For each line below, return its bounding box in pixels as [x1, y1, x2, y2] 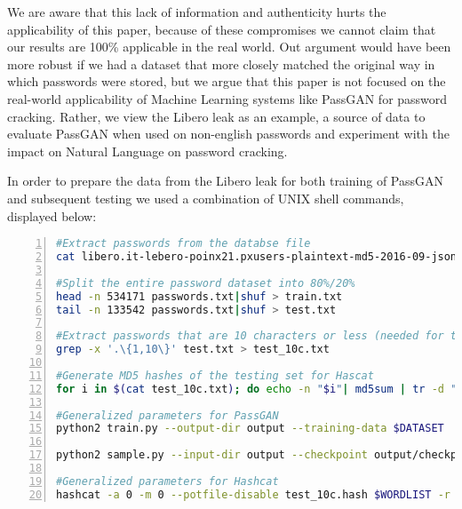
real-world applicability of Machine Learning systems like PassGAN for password [7, 89, 448, 107]
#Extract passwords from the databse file [56, 237, 311, 251]
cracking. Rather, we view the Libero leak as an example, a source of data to [7, 107, 426, 125]
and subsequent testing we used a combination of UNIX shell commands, [7, 188, 404, 207]
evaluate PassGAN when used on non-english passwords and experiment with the [7, 124, 450, 143]
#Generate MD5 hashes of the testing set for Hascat [56, 369, 374, 382]
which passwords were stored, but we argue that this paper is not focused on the [7, 72, 446, 91]
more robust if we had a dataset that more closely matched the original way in [7, 54, 435, 73]
